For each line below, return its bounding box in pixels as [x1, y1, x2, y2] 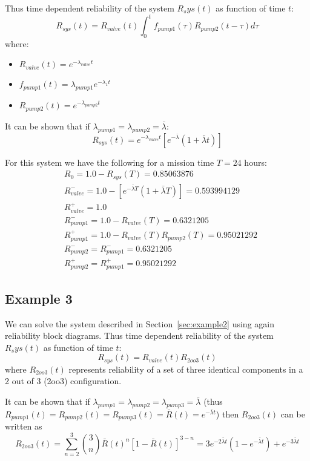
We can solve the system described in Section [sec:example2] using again [5, 317, 274, 330]
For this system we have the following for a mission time [5, 155, 214, 168]
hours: [244, 155, 267, 168]
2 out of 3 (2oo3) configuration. [5, 374, 122, 387]
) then [216, 407, 239, 420]
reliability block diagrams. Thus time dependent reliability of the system [5, 329, 274, 342]
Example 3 [5, 289, 73, 307]
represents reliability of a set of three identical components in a [68, 362, 303, 375]
